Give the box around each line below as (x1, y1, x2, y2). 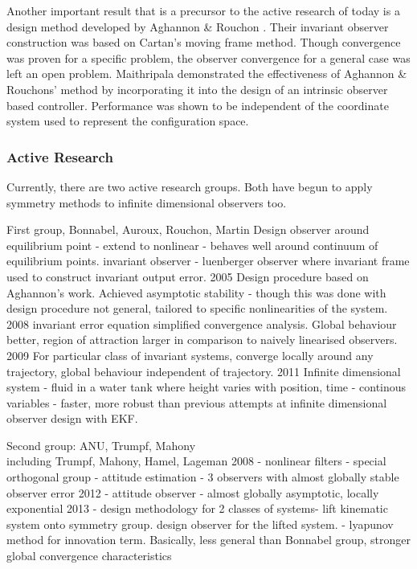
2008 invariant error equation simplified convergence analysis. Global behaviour (6, 315, 397, 332)
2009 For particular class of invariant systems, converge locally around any (6, 346, 374, 363)
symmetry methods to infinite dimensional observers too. (6, 194, 287, 211)
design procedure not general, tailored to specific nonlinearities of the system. (6, 300, 388, 317)
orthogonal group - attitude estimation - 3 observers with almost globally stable (6, 469, 399, 485)
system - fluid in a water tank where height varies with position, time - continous (6, 379, 407, 395)
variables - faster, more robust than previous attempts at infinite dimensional (6, 394, 387, 411)
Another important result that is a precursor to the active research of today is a (6, 2, 400, 18)
